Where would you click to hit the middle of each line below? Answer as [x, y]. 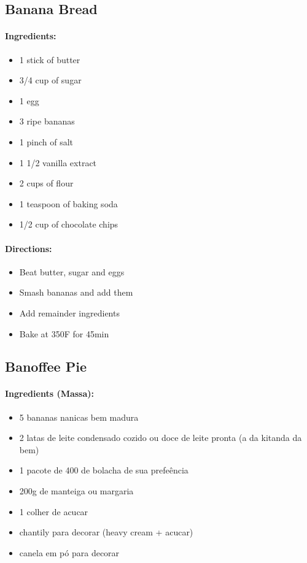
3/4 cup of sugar [50, 80]
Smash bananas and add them [76, 292]
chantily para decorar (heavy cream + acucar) [106, 532]
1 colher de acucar [54, 511]
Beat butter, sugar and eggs [72, 271]
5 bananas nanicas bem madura [79, 417]
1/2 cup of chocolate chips [69, 224]
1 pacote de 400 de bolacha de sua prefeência [104, 470]
